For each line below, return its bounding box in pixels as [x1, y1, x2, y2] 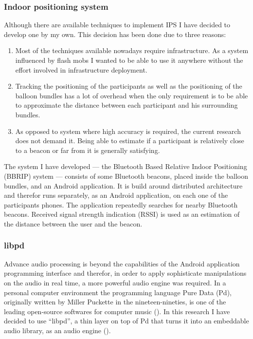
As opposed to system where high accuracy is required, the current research [15, 126, 241, 136]
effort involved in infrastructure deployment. [15, 64, 147, 75]
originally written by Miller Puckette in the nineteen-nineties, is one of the [4, 297, 226, 307]
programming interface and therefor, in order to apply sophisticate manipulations [4, 268, 247, 278]
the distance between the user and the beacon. [4, 218, 143, 228]
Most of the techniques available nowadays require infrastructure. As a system [15, 45, 249, 56]
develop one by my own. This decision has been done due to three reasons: [4, 29, 226, 39]
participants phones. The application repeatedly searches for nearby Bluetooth [4, 199, 238, 209]
